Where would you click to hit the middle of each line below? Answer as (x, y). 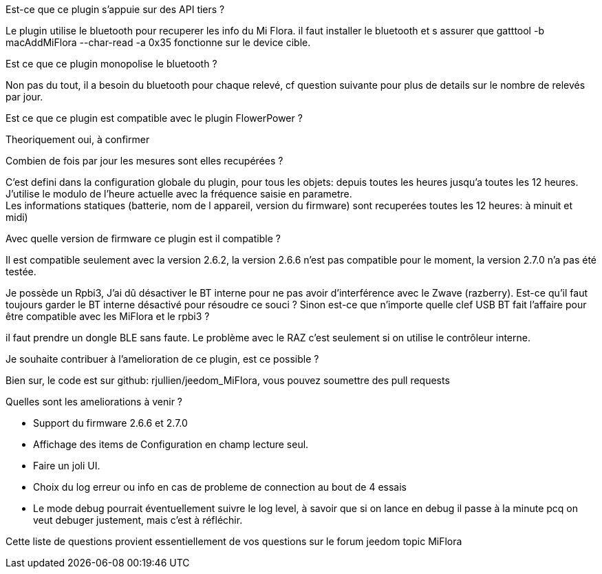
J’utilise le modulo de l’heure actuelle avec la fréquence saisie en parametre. (179, 194)
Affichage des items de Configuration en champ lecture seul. (171, 444)
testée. (21, 272)
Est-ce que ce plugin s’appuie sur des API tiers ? (115, 9)
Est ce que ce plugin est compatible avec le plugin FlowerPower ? (154, 118)
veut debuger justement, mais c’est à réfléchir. (138, 520)
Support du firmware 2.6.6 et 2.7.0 (110, 423)
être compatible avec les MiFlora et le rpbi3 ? (108, 316)
